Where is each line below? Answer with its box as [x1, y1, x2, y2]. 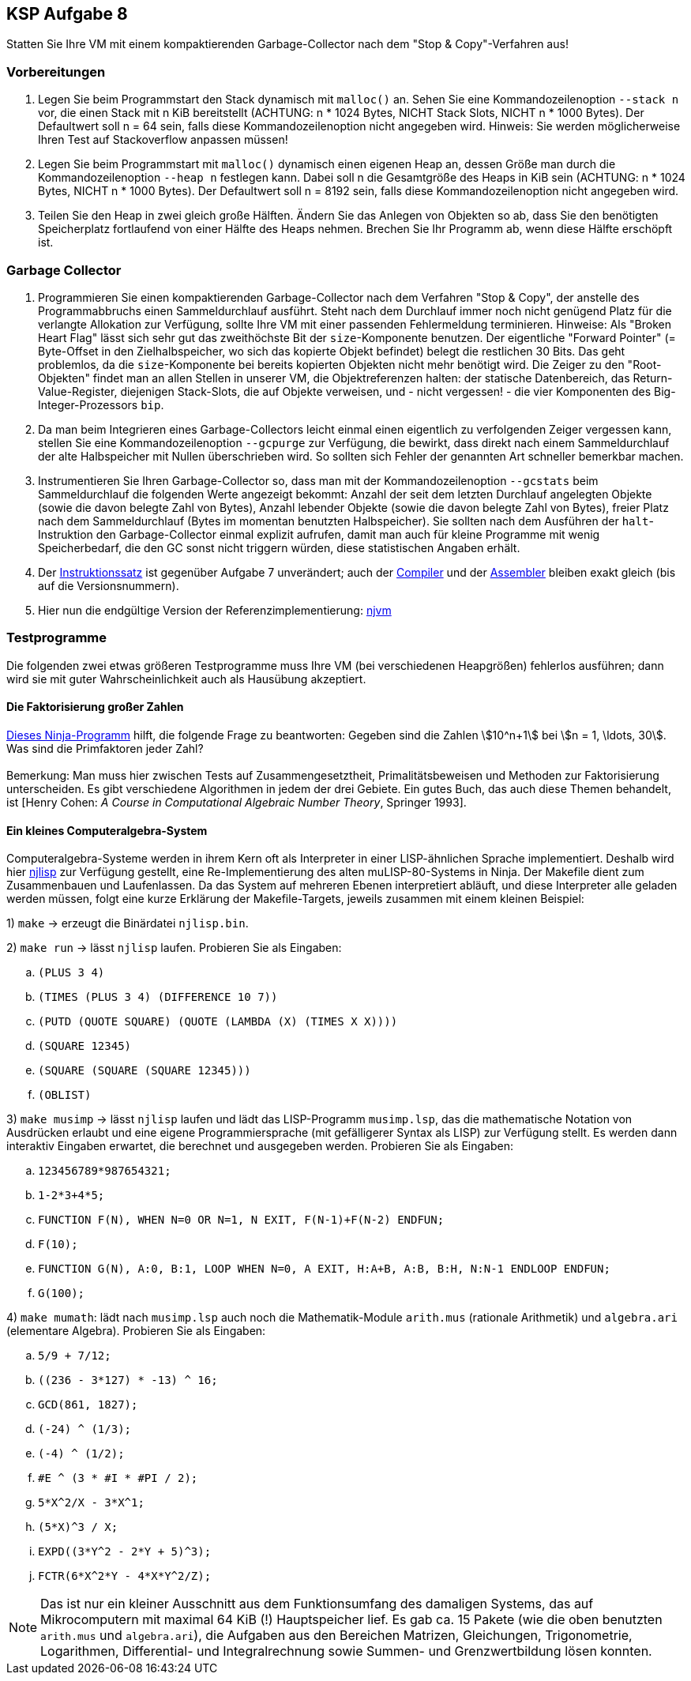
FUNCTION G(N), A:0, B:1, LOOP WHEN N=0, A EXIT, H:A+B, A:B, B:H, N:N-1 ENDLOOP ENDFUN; [38, 1262, 610, 1276]
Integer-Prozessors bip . [38, 397, 164, 412]
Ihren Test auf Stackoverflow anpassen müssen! [38, 133, 288, 147]
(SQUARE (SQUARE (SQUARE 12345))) [38, 1064, 251, 1077]
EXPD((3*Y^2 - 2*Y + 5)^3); [38, 1545, 212, 1559]
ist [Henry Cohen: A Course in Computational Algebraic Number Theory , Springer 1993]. [6, 795, 467, 809]
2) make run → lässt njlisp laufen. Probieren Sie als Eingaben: [6, 941, 342, 955]
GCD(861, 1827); [38, 1398, 138, 1412]
